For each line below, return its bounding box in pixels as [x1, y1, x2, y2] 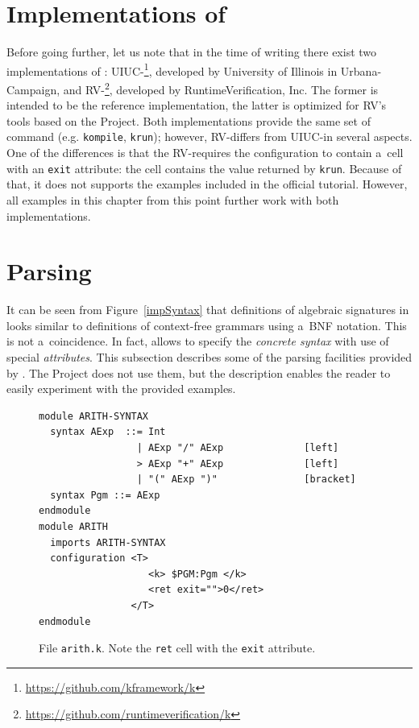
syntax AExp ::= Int [50, 426, 166, 438]
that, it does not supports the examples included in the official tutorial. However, [6, 176, 408, 192]
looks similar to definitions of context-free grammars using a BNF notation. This [6, 316, 407, 333]
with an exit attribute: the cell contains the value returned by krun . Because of [6, 159, 402, 176]
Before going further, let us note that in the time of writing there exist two [6, 43, 377, 60]
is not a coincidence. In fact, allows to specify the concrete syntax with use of [6, 333, 389, 350]
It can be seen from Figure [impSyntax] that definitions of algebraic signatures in [6, 301, 409, 318]
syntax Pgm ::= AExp [50, 489, 160, 501]
